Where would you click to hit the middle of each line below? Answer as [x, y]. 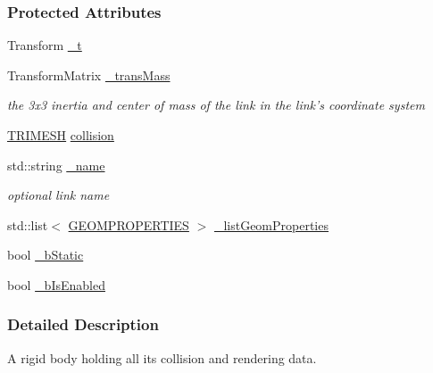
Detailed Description [83, 324]
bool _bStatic [46, 255]
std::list [28, 224]
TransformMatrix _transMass [89, 75]
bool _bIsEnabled [56, 284]
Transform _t [45, 45]
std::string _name [56, 165]
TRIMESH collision [61, 135]
